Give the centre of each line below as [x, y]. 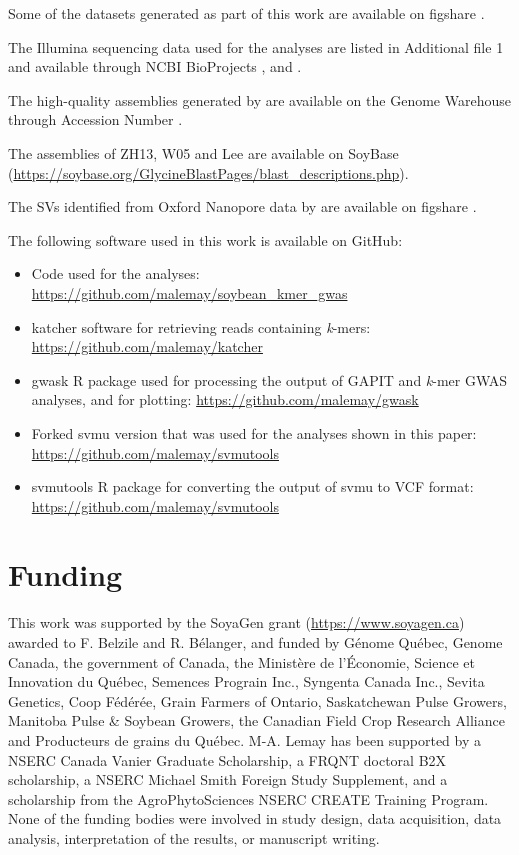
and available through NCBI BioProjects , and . [155, 66]
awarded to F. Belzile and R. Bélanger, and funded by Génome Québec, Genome [255, 642]
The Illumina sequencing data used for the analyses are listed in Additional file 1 [256, 46]
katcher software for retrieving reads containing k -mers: [201, 326]
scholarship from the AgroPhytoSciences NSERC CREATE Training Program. [248, 798]
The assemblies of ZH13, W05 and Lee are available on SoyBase [203, 152]
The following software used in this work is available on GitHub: [205, 239]
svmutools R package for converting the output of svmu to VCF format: [252, 486]
